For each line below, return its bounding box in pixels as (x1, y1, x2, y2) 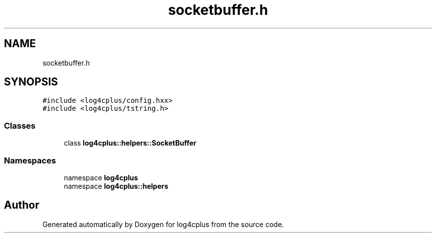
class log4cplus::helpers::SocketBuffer (64, 139, 197, 148)
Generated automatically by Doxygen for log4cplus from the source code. (42, 220, 284, 229)
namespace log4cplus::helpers (64, 181, 169, 190)
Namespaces (4, 155, 56, 165)
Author (4, 199, 39, 212)
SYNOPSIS (4, 76, 58, 88)
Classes (4, 120, 36, 131)
